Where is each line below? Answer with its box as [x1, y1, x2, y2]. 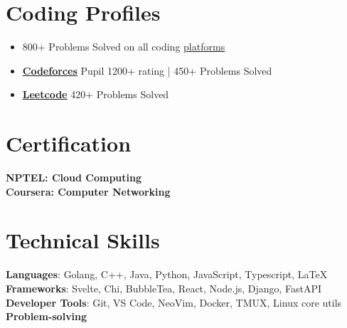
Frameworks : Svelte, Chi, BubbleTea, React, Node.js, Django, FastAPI [6, 280, 322, 295]
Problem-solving [6, 309, 87, 324]
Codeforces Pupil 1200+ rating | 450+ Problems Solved [22, 63, 272, 78]
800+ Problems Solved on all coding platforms [22, 39, 225, 54]
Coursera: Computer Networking [6, 184, 171, 199]
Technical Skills [6, 226, 160, 255]
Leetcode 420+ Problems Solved [22, 87, 169, 102]
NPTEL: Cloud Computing [6, 170, 142, 185]
